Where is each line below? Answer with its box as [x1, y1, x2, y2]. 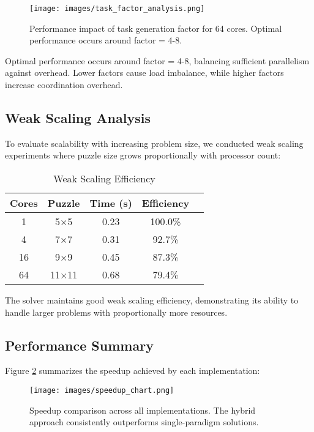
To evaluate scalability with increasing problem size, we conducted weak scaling [5, 136, 304, 149]
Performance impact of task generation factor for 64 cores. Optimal [29, 21, 282, 34]
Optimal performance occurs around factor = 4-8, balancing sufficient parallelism [5, 54, 310, 67]
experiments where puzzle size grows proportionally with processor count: [5, 149, 281, 162]
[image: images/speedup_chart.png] [29, 386, 174, 395]
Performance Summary [5, 335, 154, 354]
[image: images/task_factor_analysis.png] [29, 4, 205, 13]
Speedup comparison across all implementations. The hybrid [29, 403, 256, 416]
